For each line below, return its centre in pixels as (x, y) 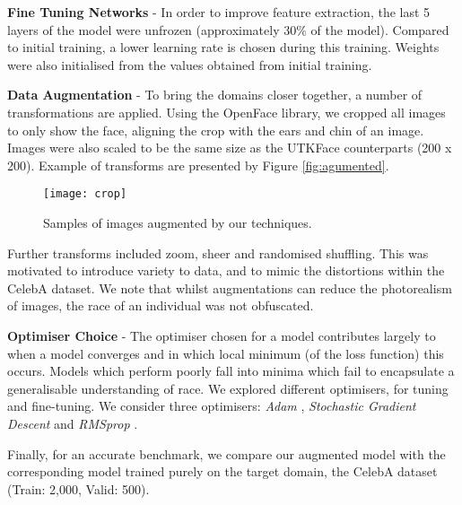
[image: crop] (85, 194)
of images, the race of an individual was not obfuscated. (161, 305)
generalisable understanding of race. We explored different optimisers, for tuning (228, 388)
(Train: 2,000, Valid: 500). (78, 488)
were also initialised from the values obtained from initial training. (190, 64)
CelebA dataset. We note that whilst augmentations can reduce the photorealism (230, 287)
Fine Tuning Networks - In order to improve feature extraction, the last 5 (219, 12)
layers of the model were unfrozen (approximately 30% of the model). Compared (228, 29)
